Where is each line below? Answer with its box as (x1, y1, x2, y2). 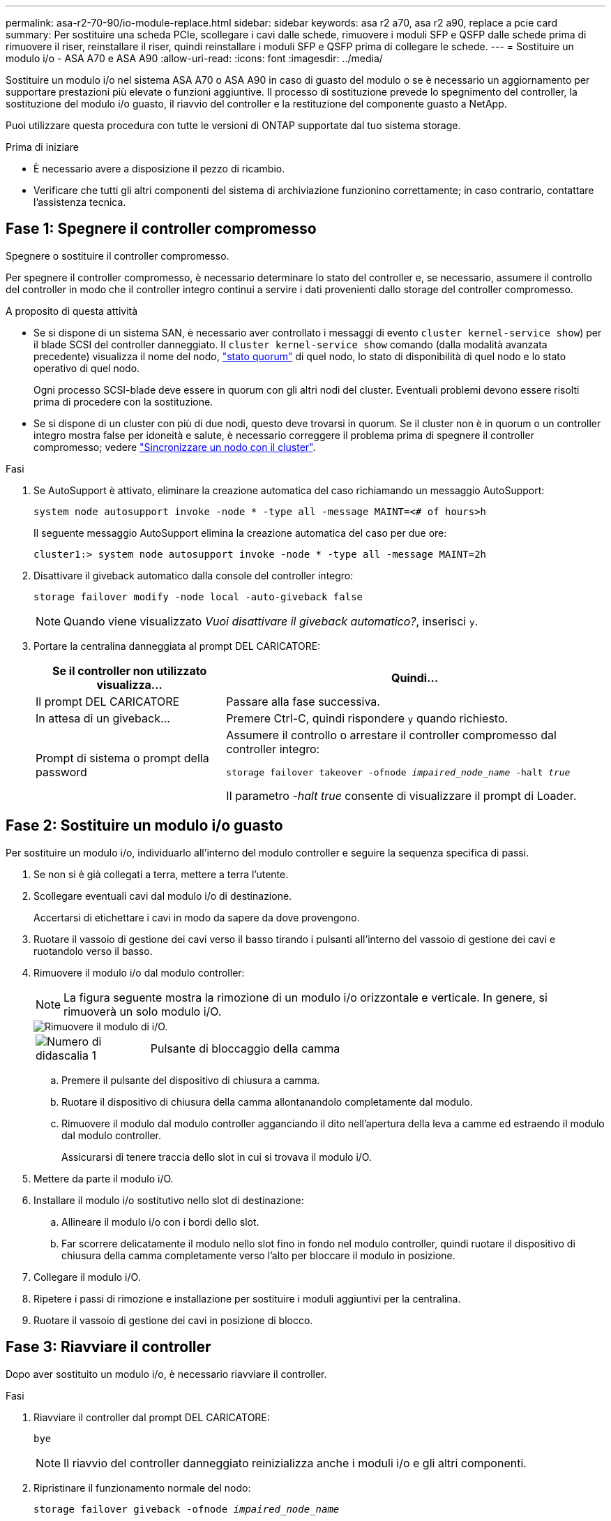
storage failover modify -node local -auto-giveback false (33, 591, 363, 602)
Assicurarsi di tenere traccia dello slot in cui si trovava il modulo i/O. (61, 1150, 372, 1163)
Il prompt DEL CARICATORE (36, 694, 180, 708)
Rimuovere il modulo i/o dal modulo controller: (33, 966, 245, 979)
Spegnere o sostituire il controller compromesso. (6, 249, 229, 262)
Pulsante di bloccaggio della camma (150, 1041, 340, 1055)
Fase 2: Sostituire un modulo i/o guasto (6, 817, 283, 835)
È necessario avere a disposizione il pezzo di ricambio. (33, 163, 285, 175)
